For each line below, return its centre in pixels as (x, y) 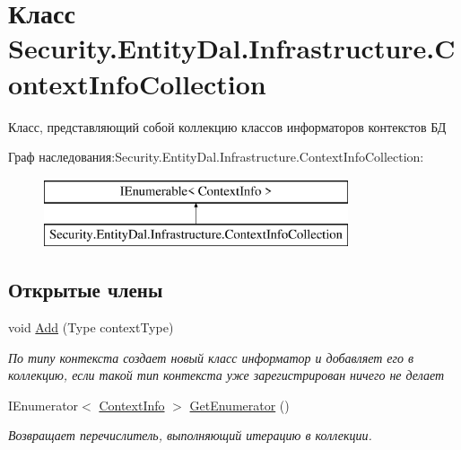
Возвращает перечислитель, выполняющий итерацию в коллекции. (190, 435)
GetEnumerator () (239, 405)
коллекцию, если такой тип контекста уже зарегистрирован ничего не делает (226, 375)
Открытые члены (86, 290)
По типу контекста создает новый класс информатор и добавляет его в (211, 357)
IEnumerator (43, 405)
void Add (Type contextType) (91, 327)
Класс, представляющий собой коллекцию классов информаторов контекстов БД (227, 126)
